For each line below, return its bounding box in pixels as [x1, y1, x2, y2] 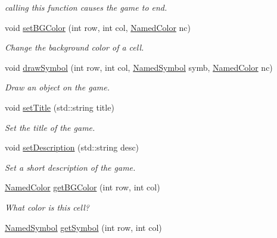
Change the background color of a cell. [5, 41, 144, 54]
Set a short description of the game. [5, 161, 136, 173]
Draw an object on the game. [5, 81, 110, 93]
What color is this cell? [5, 201, 89, 213]
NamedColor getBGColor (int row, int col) [5, 181, 160, 193]
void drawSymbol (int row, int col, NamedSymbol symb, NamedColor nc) [5, 61, 273, 73]
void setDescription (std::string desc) [5, 141, 139, 154]
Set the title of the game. [5, 121, 95, 133]
